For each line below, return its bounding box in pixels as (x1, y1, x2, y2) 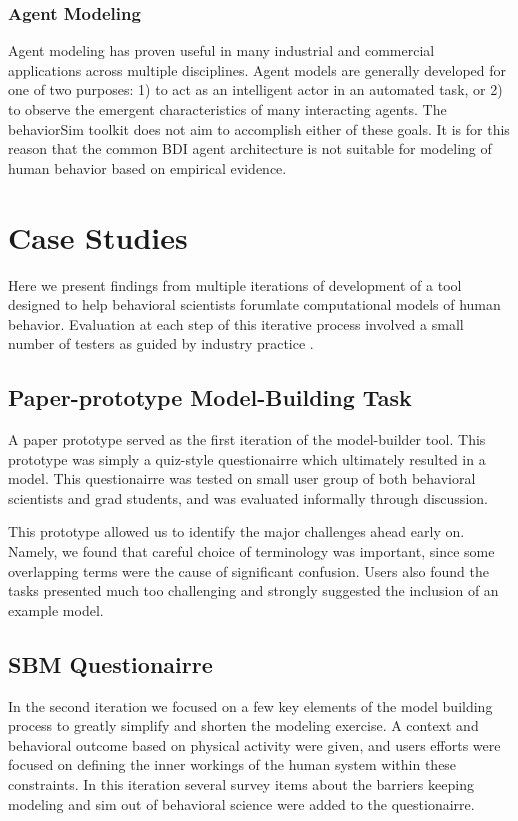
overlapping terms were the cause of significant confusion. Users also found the (8, 560, 489, 581)
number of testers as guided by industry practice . (8, 333, 314, 354)
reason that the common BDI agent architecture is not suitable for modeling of (8, 138, 492, 159)
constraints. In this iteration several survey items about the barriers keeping (8, 774, 474, 794)
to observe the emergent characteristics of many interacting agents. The (8, 99, 447, 119)
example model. (8, 599, 104, 620)
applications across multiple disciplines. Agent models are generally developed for (8, 59, 507, 80)
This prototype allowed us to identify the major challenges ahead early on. (8, 521, 465, 542)
